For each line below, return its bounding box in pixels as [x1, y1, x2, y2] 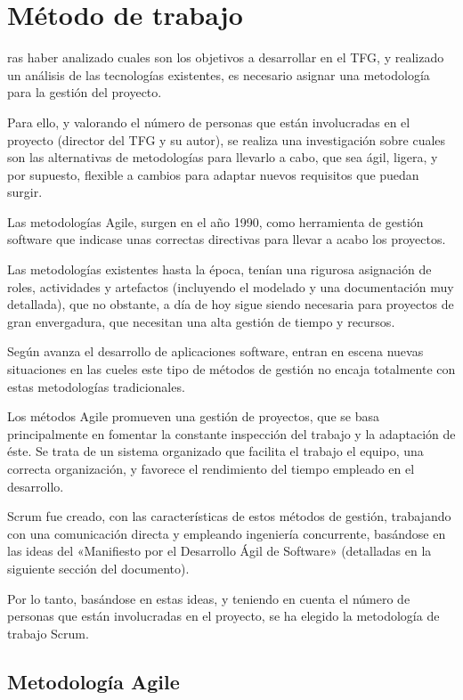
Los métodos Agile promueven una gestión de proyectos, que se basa [7, 407, 379, 426]
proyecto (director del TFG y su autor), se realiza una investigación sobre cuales [7, 130, 446, 149]
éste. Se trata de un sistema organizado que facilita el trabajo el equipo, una [7, 442, 424, 460]
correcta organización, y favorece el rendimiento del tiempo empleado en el [7, 460, 415, 477]
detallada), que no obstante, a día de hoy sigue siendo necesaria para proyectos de [7, 295, 454, 313]
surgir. [7, 183, 43, 201]
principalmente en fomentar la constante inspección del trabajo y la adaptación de [7, 424, 456, 443]
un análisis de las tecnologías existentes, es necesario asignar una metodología [7, 65, 430, 84]
